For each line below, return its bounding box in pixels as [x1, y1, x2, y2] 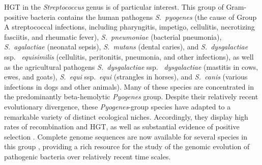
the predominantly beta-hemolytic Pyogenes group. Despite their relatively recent [4, 91, 258, 102]
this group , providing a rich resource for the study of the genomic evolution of [4, 141, 250, 152]
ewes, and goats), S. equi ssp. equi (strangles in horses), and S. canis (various [4, 71, 248, 82]
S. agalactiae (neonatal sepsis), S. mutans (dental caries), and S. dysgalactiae [4, 41, 248, 52]
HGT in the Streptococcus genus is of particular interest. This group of [4, 2, 224, 12]
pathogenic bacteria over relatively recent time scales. [4, 151, 171, 161]
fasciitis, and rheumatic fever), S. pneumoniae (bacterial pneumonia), [4, 31, 222, 42]
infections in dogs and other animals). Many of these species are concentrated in [4, 81, 254, 92]
